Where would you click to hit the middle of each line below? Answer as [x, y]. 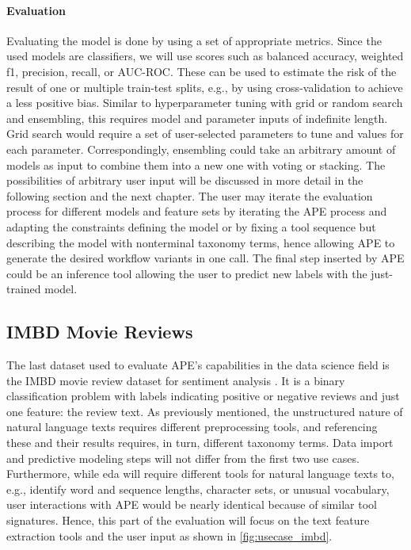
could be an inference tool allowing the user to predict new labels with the [187, 273]
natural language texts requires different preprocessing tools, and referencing [192, 427]
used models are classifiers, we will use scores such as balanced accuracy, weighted [205, 56]
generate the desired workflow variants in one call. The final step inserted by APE [205, 258]
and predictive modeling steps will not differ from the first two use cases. [183, 458]
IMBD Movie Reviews [100, 332]
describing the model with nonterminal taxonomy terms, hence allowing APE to [201, 242]
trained [24, 289]
